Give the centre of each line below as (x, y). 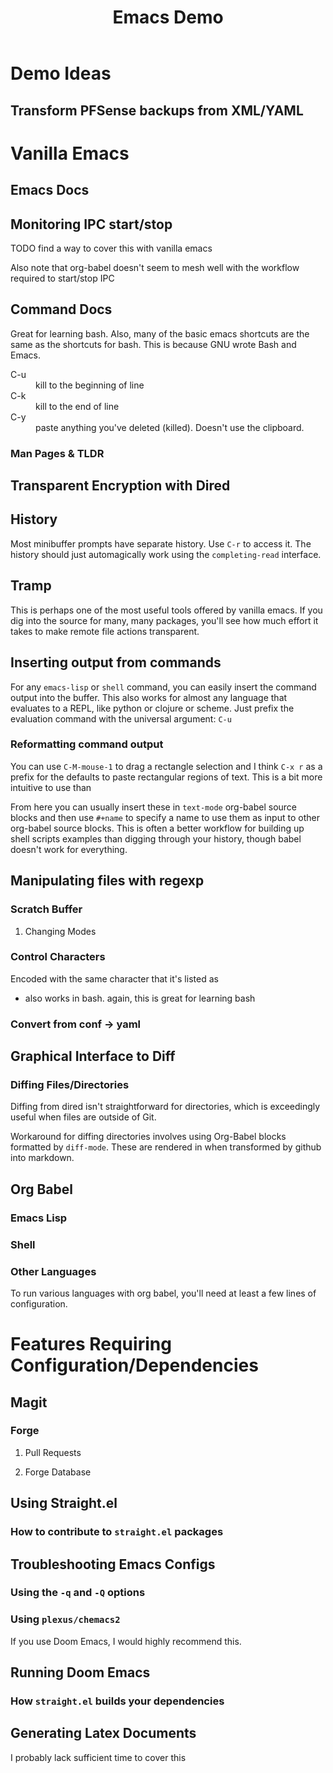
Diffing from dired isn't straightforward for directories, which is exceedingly (165, 1107)
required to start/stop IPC (62, 278)
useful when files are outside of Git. (83, 1117)
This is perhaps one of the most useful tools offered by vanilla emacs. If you (166, 610)
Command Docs (61, 309)
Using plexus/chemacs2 (65, 1619)
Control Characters (58, 957)
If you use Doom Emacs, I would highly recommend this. (126, 1641)
